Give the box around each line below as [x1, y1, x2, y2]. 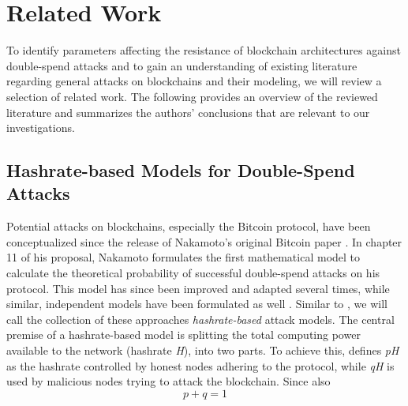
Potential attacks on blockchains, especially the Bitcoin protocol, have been [6, 218, 371, 235]
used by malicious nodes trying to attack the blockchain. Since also [6, 373, 331, 389]
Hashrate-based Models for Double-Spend [6, 158, 355, 182]
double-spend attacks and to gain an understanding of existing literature [6, 57, 357, 73]
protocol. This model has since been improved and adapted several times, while [6, 280, 390, 296]
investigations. [6, 119, 75, 136]
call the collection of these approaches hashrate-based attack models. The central [6, 310, 395, 327]
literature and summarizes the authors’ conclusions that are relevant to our [6, 103, 370, 120]
